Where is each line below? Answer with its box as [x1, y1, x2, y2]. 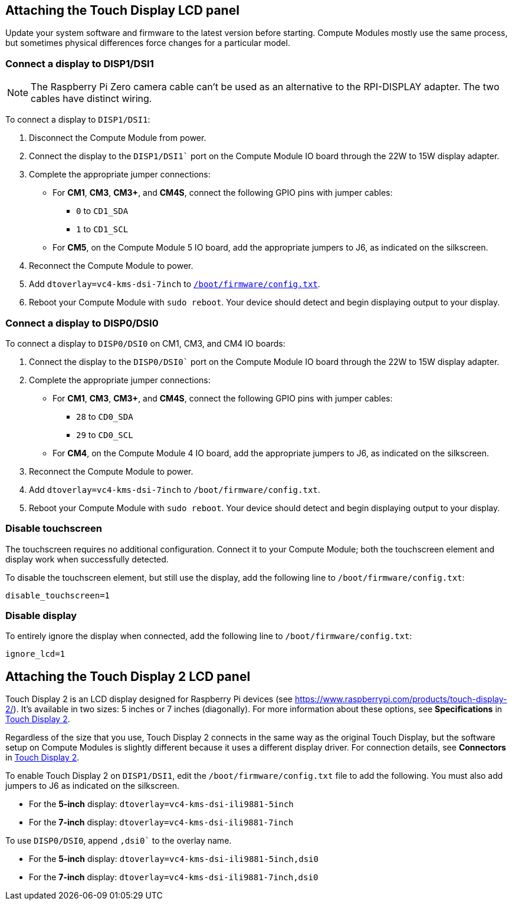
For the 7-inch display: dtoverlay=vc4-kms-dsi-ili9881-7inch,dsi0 [29, 872, 319, 883]
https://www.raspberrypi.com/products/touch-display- [294, 694, 507, 705]
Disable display [5, 610, 77, 622]
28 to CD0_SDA [76, 411, 133, 422]
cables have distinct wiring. [31, 93, 152, 105]
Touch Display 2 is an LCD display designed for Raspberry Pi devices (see [5, 694, 293, 705]
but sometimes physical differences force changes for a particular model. [5, 38, 290, 48]
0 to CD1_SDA [76, 206, 129, 216]
